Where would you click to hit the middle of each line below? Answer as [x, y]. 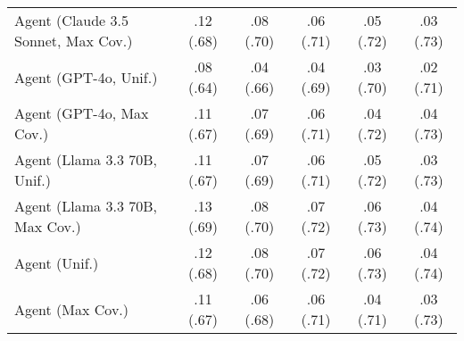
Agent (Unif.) [57, 262]
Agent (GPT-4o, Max [82, 113]
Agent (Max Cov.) [72, 309]
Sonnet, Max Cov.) [74, 41]
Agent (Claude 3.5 [72, 20]
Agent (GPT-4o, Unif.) [86, 77]
